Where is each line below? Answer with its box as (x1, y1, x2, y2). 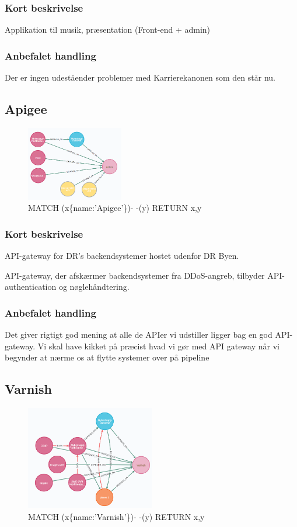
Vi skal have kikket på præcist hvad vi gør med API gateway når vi (37, 339, 279, 352)
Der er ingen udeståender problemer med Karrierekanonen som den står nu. (5, 71, 275, 84)
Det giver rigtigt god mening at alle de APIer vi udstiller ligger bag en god (5, 328, 272, 341)
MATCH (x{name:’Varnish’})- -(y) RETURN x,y (28, 510, 205, 522)
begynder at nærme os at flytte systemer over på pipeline (5, 351, 209, 363)
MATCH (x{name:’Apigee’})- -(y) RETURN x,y (28, 202, 202, 214)
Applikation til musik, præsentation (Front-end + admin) (5, 23, 211, 36)
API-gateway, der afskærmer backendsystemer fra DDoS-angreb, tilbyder (5, 269, 265, 281)
